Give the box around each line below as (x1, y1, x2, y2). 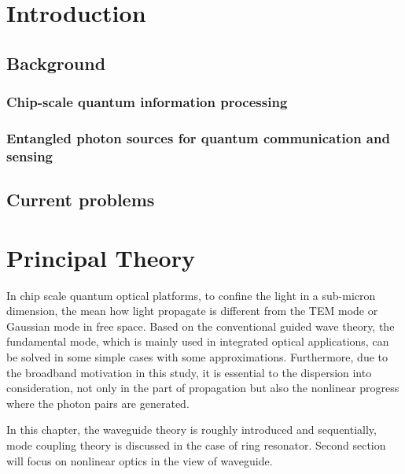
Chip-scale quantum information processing (6, 92, 288, 112)
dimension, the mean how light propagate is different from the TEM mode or (6, 302, 378, 319)
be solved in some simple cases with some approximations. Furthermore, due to (6, 349, 388, 365)
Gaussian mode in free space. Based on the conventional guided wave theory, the (6, 317, 395, 334)
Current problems (6, 187, 155, 212)
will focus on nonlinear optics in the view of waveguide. (6, 452, 273, 468)
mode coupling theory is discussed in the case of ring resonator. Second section (6, 437, 386, 454)
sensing (6, 146, 53, 165)
